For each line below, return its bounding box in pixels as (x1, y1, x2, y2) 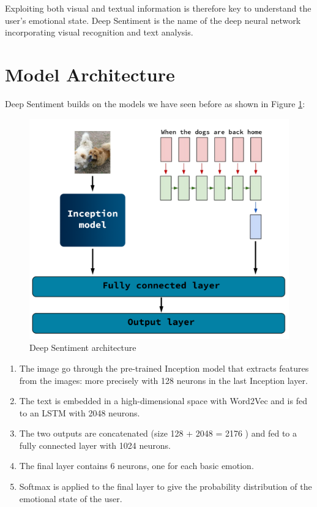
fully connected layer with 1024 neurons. (19, 438, 171, 451)
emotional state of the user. (19, 492, 122, 505)
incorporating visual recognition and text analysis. (5, 26, 193, 39)
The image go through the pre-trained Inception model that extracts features (19, 361, 309, 374)
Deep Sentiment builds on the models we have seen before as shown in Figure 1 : (5, 97, 305, 110)
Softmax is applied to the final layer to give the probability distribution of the (19, 480, 312, 493)
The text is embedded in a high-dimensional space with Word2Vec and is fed (19, 394, 307, 407)
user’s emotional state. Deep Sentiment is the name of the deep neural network (5, 13, 301, 26)
